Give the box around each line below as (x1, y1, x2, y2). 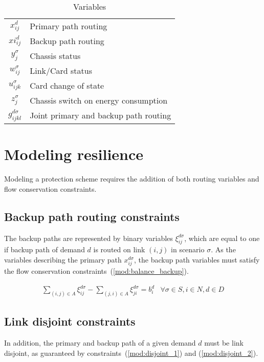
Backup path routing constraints (4, 208, 180, 224)
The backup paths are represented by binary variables (4, 232, 173, 243)
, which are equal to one (184, 232, 260, 243)
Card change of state (30, 79, 104, 91)
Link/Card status (30, 65, 92, 76)
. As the (211, 244, 236, 255)
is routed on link (93, 244, 145, 255)
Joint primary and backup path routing (30, 109, 171, 122)
